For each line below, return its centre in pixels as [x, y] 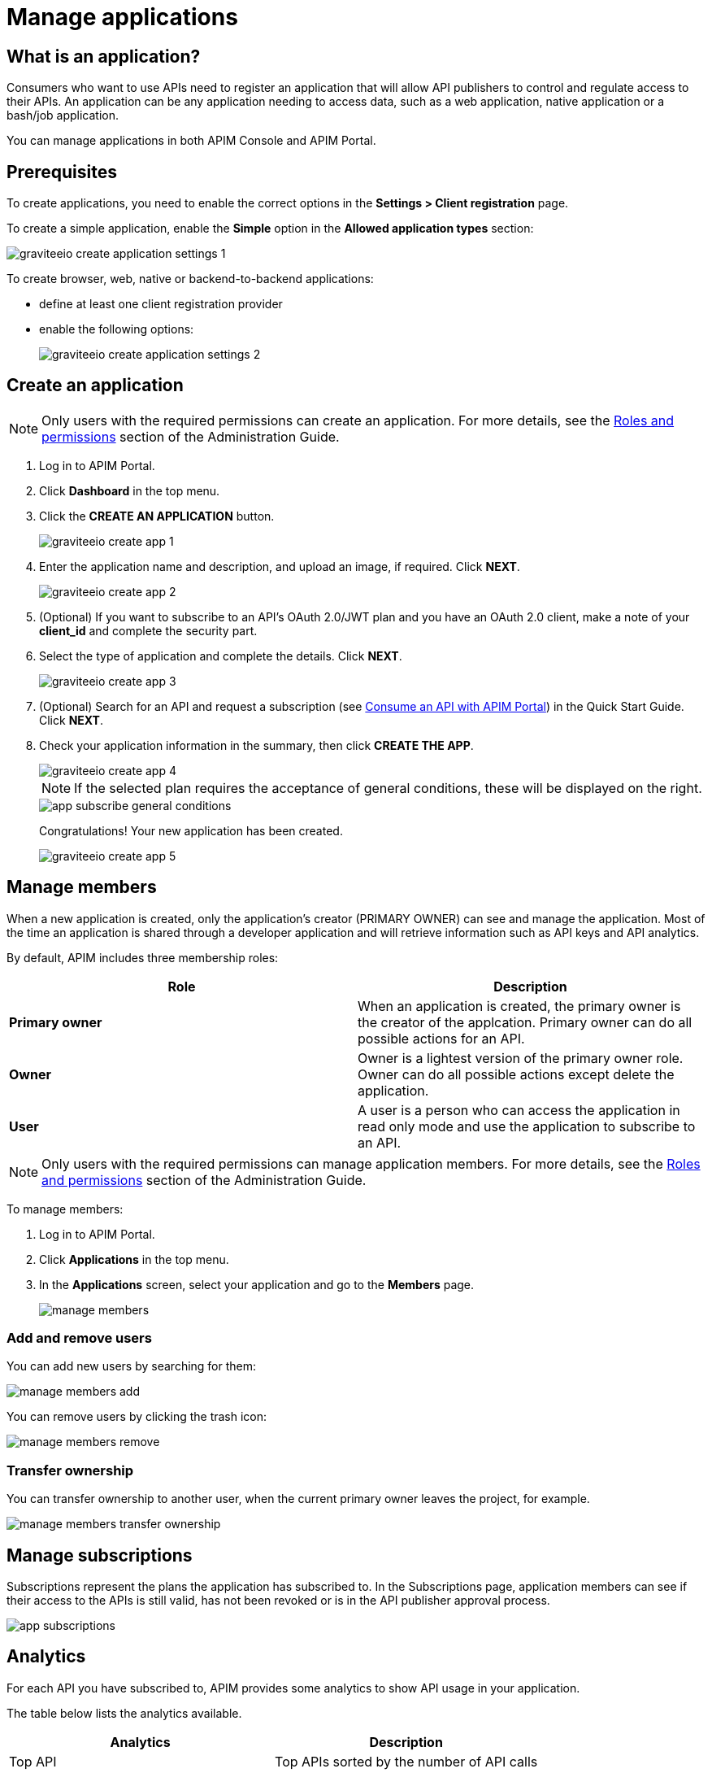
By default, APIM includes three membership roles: [143, 957]
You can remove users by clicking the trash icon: [137, 1417]
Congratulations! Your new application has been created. [191, 830]
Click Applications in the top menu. [134, 1259]
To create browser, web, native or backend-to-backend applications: [190, 279]
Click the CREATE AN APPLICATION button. [157, 516]
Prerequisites [62, 172]
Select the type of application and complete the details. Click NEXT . [221, 656]
